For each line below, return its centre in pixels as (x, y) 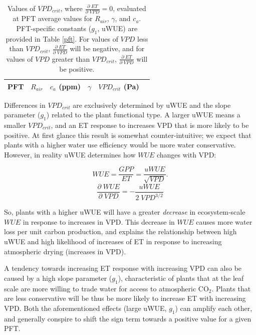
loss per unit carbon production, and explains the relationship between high (120, 231)
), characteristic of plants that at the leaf (181, 278)
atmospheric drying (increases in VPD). (65, 251)
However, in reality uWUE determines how (70, 154)
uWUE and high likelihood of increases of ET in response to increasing (113, 241)
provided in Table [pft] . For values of (62, 38)
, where (71, 8)
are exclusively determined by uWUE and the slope (152, 105)
